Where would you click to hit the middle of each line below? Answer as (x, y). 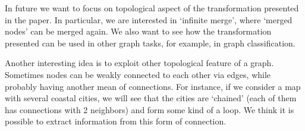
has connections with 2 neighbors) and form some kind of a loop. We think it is (150, 109)
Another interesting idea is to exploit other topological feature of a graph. (139, 63)
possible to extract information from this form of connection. (116, 121)
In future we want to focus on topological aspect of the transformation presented (152, 8)
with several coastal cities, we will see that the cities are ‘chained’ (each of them (151, 98)
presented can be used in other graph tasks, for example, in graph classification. (150, 43)
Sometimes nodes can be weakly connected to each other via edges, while (138, 74)
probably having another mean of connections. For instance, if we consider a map (153, 86)
